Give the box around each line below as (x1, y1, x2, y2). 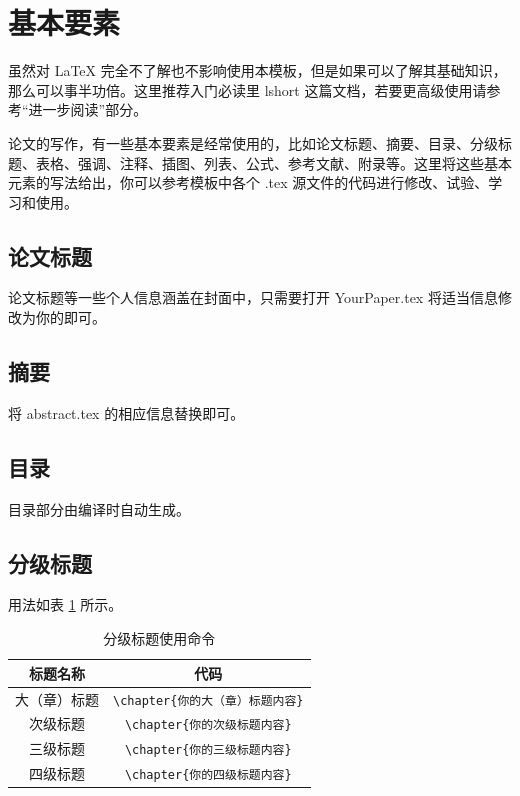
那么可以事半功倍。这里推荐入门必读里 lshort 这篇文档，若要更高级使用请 (8, 79, 487, 100)
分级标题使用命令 (103, 628, 216, 649)
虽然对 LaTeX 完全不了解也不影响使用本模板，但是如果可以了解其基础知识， (8, 60, 507, 81)
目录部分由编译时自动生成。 (8, 498, 190, 519)
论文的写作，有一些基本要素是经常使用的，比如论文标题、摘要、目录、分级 (8, 132, 498, 153)
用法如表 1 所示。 (8, 594, 123, 615)
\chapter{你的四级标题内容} (124, 768, 292, 783)
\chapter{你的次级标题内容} (124, 718, 292, 733)
